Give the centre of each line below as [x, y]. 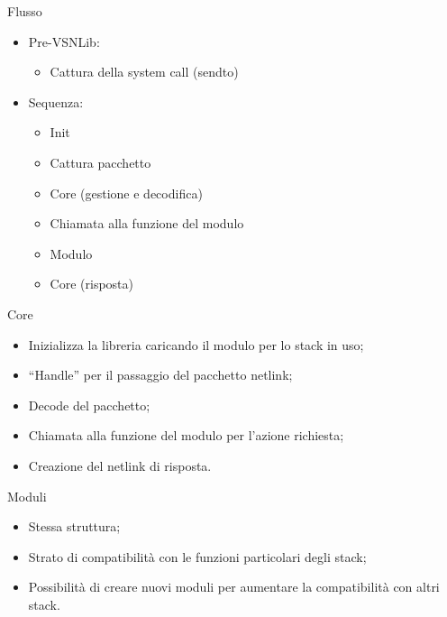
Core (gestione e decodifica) [126, 193]
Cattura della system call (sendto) [144, 72]
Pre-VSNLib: [64, 41]
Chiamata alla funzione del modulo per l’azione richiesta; [186, 435]
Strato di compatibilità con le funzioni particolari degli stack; [197, 556]
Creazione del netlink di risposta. [120, 465]
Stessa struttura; [74, 526]
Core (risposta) [91, 284]
